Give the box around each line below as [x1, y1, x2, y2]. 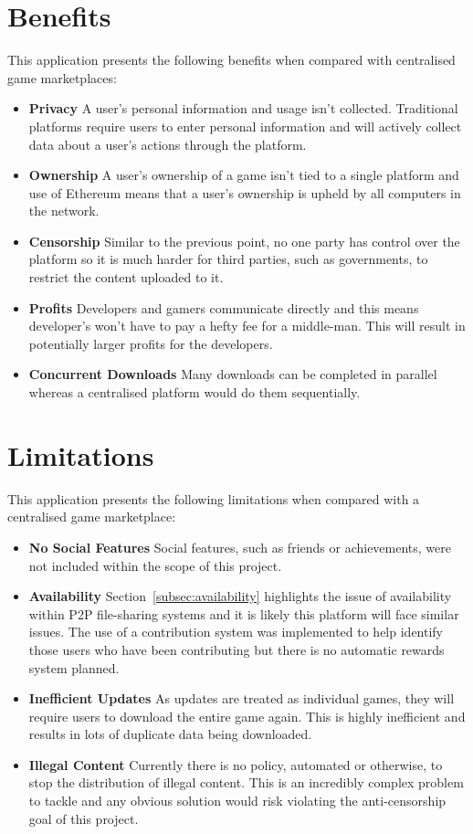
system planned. [28, 658, 120, 677]
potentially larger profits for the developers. [28, 333, 273, 353]
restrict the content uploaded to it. [28, 268, 224, 287]
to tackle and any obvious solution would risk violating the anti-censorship [28, 791, 447, 810]
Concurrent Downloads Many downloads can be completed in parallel [28, 364, 437, 384]
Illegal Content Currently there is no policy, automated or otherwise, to [28, 755, 443, 774]
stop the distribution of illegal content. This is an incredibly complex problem [28, 773, 464, 792]
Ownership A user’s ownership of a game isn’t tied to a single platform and [28, 165, 459, 185]
